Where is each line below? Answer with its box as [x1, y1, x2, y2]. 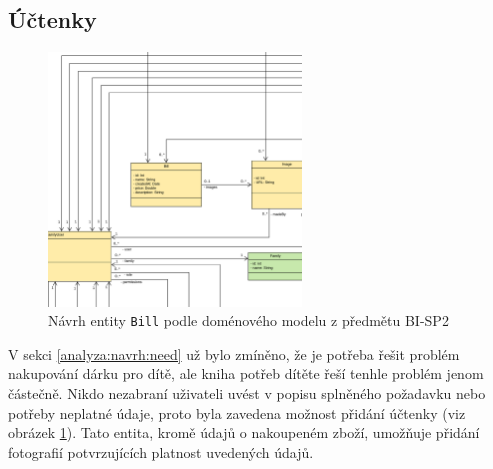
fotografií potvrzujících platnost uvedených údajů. [8, 441, 314, 462]
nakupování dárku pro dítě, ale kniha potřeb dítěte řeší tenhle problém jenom [8, 363, 484, 384]
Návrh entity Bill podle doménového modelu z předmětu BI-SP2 [48, 310, 449, 331]
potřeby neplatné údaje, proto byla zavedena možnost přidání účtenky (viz [8, 402, 466, 423]
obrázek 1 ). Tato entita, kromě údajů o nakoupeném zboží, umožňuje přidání [8, 422, 480, 443]
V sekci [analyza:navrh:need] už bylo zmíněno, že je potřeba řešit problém [8, 343, 460, 364]
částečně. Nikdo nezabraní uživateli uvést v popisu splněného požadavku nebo [8, 383, 486, 404]
